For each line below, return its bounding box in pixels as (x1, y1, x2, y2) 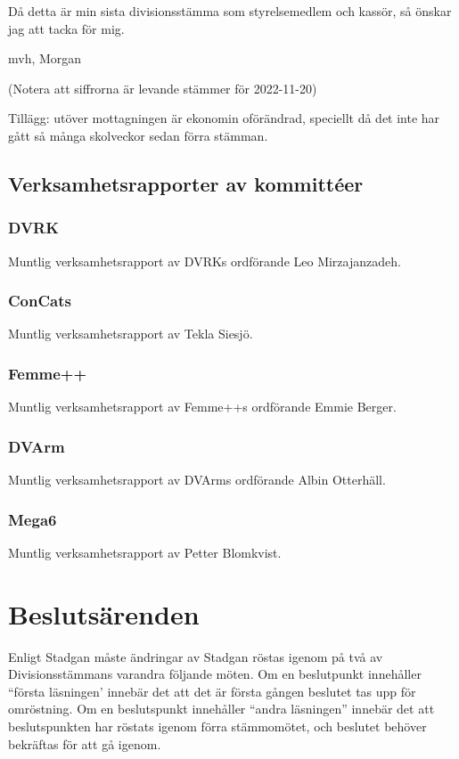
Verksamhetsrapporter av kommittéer (8, 169, 364, 197)
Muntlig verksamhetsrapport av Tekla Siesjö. (8, 324, 253, 343)
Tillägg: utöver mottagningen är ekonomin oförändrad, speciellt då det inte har (8, 109, 440, 127)
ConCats (8, 290, 71, 312)
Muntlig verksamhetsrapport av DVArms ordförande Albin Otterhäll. (8, 470, 386, 488)
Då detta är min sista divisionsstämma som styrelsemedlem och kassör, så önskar (8, 2, 452, 20)
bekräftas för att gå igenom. (8, 734, 161, 753)
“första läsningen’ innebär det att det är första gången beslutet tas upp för (8, 681, 416, 700)
